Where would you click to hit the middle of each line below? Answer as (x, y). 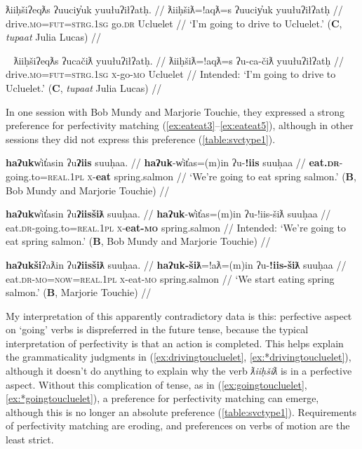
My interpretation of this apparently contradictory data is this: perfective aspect (179, 315)
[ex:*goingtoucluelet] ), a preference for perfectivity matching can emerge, (162, 398)
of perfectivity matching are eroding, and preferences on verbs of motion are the (178, 425)
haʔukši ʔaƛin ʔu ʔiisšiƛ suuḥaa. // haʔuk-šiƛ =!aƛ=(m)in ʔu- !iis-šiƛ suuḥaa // (176, 264)
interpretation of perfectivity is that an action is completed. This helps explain (175, 343)
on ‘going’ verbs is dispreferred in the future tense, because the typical (157, 329)
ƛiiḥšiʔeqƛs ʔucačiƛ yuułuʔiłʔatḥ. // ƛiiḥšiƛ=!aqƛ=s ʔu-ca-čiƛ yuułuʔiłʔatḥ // (179, 60)
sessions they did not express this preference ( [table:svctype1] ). (141, 139)
